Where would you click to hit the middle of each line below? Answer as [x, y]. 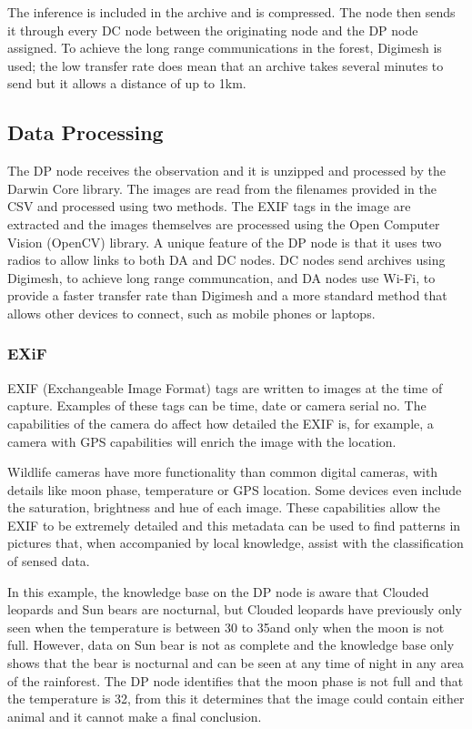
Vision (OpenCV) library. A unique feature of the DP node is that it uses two [225, 242]
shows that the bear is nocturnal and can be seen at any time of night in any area [236, 663]
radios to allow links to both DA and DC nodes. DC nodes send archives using [226, 260]
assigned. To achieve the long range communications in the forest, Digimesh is [225, 48]
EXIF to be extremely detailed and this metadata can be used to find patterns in [234, 525]
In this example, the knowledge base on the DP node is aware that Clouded [218, 591]
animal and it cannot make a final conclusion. [135, 716]
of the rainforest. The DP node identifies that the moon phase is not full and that [236, 680]
